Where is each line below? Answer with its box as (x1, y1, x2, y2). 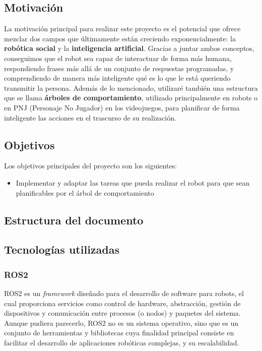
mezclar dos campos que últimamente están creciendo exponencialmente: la (4, 33, 236, 43)
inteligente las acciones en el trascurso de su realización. (4, 112, 176, 123)
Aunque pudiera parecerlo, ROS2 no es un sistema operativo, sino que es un (4, 317, 239, 328)
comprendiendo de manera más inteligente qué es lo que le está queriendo (4, 73, 231, 83)
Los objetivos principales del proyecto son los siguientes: (4, 160, 177, 171)
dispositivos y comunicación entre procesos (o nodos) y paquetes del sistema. (4, 308, 241, 318)
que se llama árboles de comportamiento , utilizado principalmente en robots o (4, 92, 257, 103)
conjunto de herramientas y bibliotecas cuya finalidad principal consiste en (4, 327, 234, 338)
